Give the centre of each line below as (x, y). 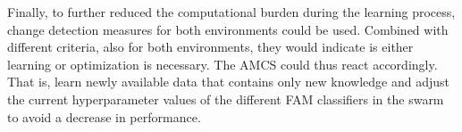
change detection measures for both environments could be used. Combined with (228, 29)
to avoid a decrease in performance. (104, 116)
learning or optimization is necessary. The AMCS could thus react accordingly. (223, 64)
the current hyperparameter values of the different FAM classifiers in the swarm (226, 99)
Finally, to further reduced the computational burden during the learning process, (231, 12)
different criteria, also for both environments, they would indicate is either (210, 47)
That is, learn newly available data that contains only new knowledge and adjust (228, 82)
